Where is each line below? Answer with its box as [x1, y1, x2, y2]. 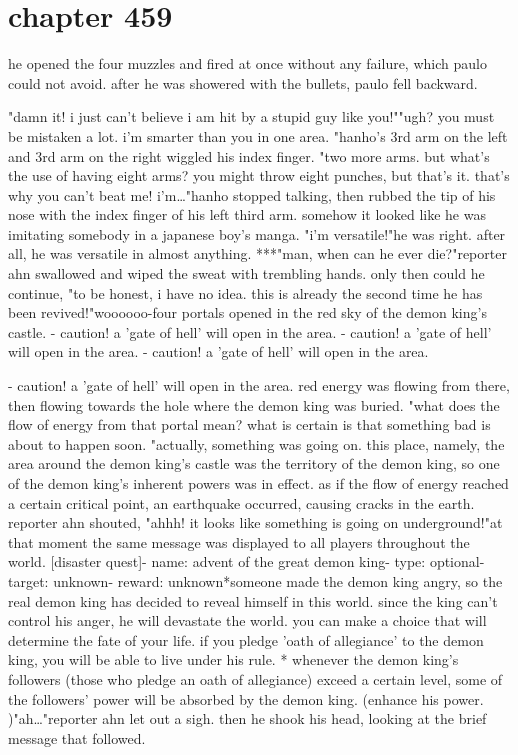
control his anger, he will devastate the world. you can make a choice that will [8, 610, 487, 631]
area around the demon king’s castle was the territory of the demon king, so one [8, 453, 500, 474]
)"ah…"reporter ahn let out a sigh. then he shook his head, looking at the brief [8, 708, 487, 729]
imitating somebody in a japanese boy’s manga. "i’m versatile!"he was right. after [8, 223, 506, 244]
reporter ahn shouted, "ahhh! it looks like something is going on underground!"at [8, 512, 503, 533]
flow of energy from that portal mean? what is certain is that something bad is [8, 414, 491, 435]
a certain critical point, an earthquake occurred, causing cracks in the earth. [8, 492, 475, 513]
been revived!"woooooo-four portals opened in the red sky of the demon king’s [8, 302, 487, 323]
